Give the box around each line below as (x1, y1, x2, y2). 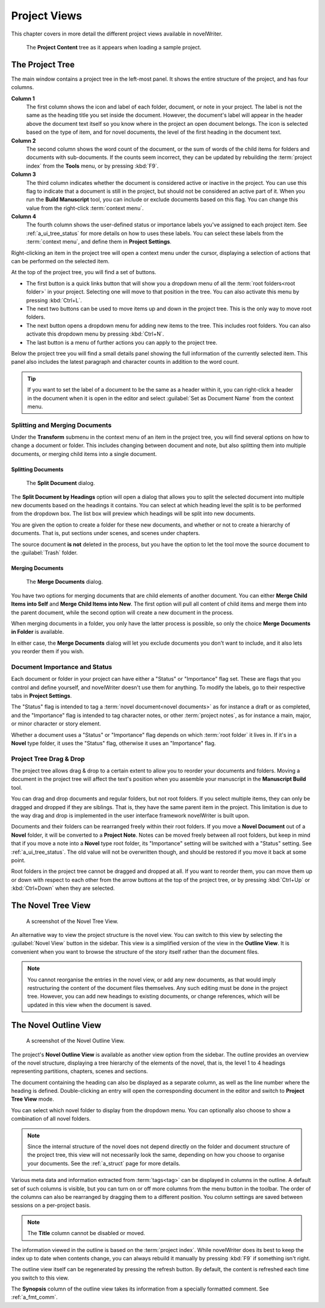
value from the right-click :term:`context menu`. (26, 204, 144, 211)
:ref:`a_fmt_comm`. (11, 1294, 58, 1301)
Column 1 (11, 95, 36, 102)
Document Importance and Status (11, 663, 113, 671)
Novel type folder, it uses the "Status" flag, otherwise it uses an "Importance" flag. (11, 739, 216, 746)
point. (11, 857, 26, 864)
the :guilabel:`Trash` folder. (11, 549, 78, 556)
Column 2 (11, 137, 36, 144)
